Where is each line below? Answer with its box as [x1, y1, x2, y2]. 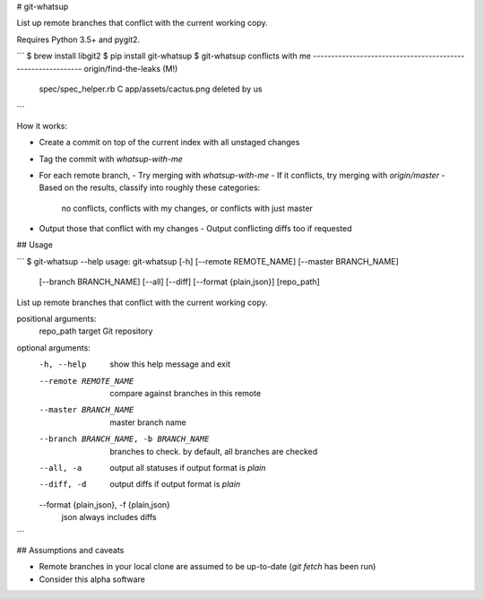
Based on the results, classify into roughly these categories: [39, 182, 261, 193]
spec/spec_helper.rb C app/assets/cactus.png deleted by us [39, 83, 263, 94]
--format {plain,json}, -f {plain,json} [39, 499, 170, 510]
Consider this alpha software [39, 574, 145, 585]
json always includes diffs [61, 512, 157, 523]
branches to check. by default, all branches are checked [109, 446, 318, 456]
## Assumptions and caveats [16, 544, 125, 555]
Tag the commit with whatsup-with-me [39, 153, 183, 164]
